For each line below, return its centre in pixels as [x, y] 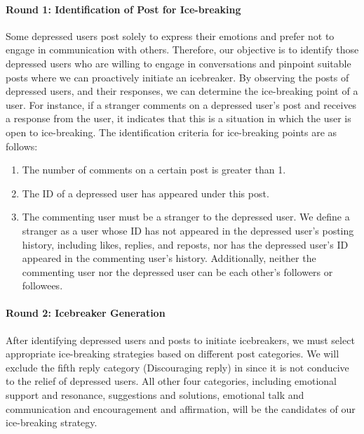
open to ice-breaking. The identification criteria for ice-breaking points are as [171, 132]
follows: [22, 146]
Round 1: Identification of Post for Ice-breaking [123, 9]
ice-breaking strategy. [52, 422]
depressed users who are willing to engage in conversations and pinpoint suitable [178, 63]
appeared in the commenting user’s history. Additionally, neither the [169, 258]
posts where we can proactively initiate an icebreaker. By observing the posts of [177, 77]
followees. [42, 285]
